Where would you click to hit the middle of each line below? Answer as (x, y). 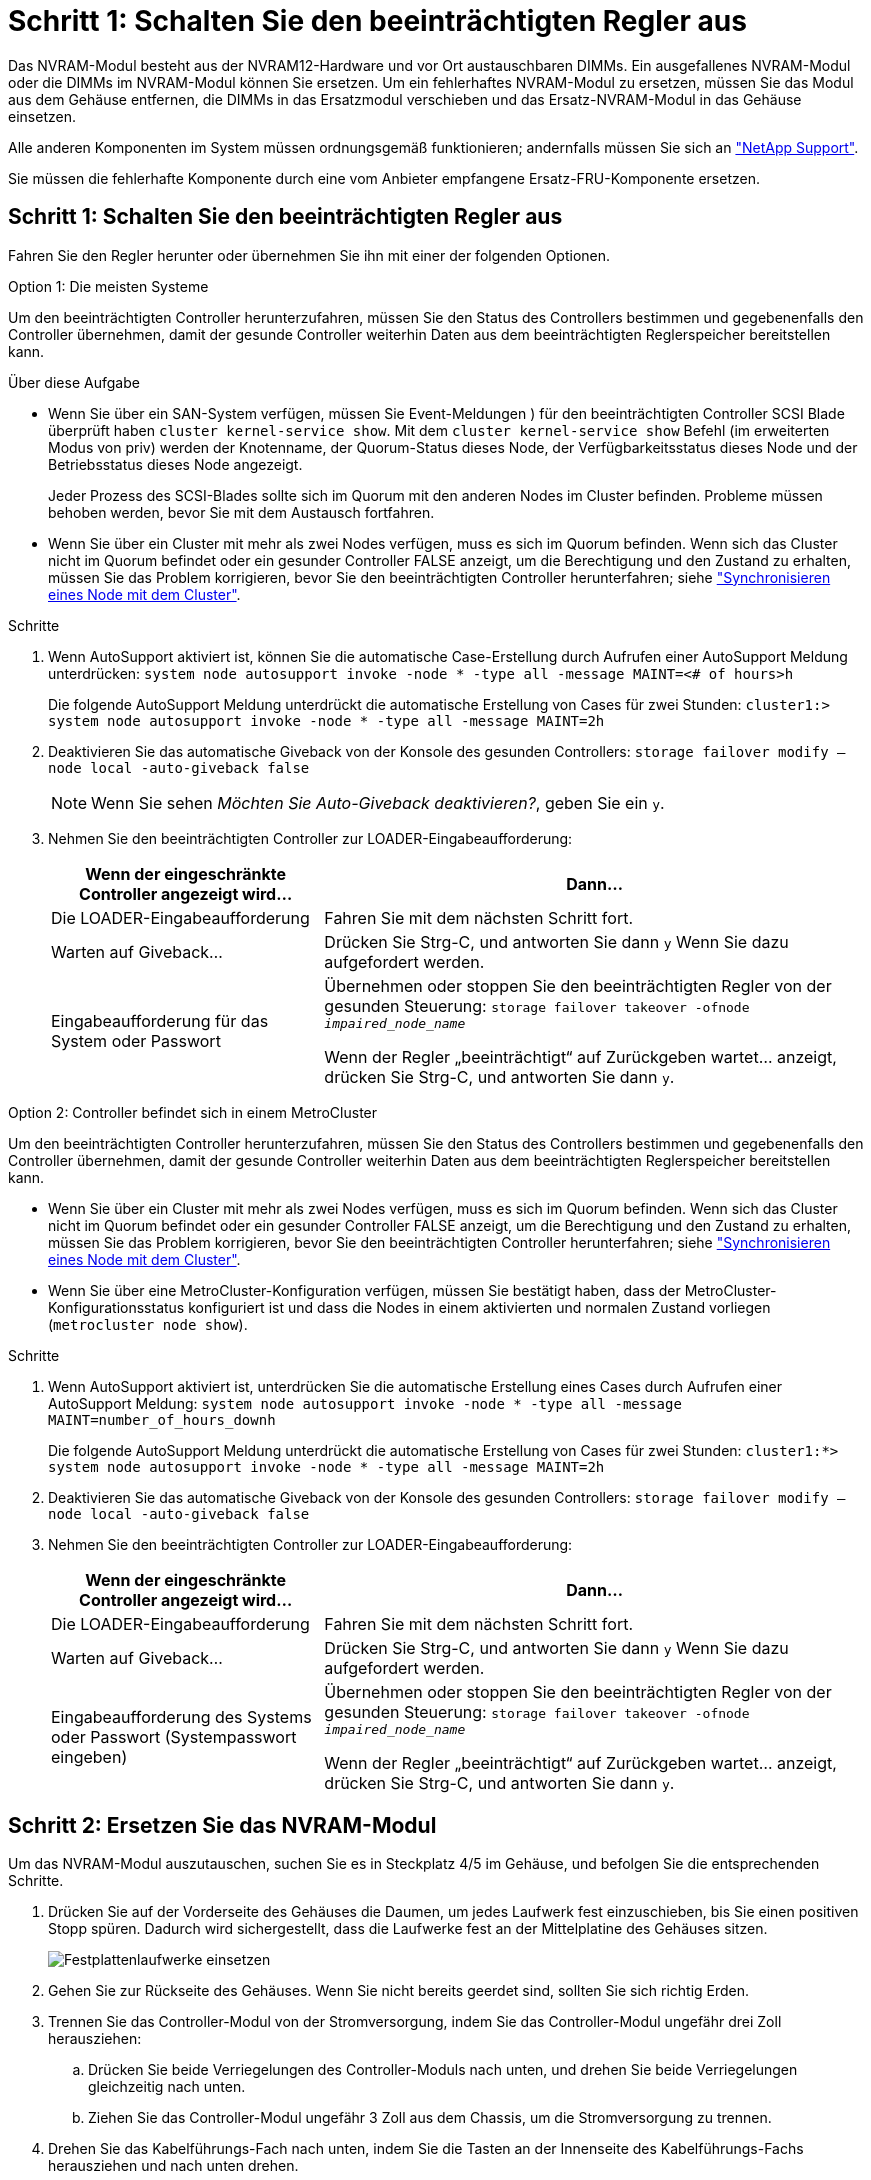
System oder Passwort (136, 1041)
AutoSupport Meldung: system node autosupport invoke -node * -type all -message (365, 1403)
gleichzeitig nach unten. (167, 2087)
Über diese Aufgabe (74, 382)
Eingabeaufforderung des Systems (181, 1717)
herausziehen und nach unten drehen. (173, 2166)
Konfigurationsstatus (116, 1307)
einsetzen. (42, 116)
